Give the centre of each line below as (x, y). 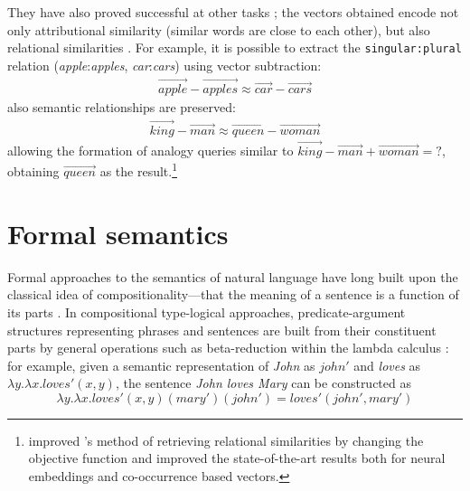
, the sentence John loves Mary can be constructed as (263, 383)
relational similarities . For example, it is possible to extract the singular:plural (235, 47)
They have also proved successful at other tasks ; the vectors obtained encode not (233, 12)
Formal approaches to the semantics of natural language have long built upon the (233, 276)
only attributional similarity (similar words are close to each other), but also (219, 29)
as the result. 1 (139, 170)
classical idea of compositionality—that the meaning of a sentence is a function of (233, 294)
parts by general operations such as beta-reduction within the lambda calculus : (228, 348)
